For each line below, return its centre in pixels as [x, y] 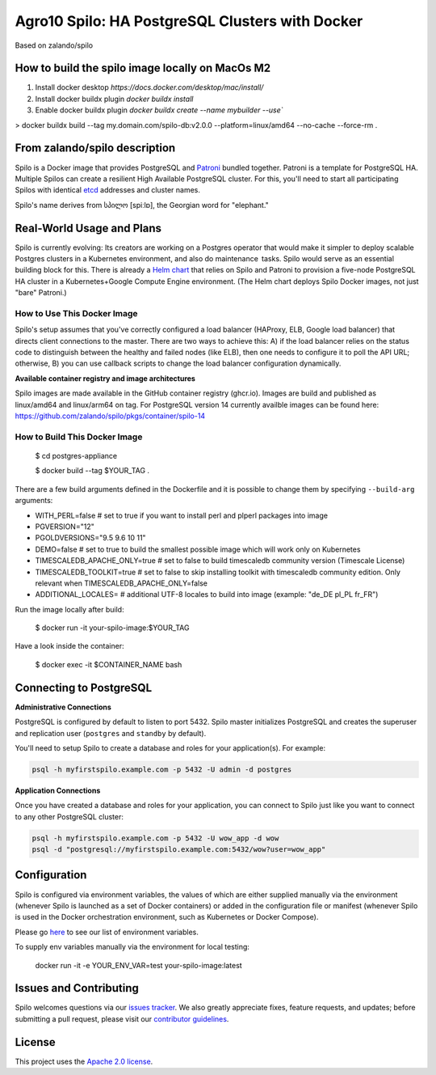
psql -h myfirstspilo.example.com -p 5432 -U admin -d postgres [162, 769]
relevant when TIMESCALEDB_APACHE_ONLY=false [121, 583]
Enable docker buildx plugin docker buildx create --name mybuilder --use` [159, 110]
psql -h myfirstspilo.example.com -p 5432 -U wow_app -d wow [155, 838]
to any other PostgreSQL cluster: [69, 816]
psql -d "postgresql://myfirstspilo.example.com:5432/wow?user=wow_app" [179, 850]
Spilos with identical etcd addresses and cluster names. [108, 190]
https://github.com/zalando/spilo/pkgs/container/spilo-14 [110, 416]
